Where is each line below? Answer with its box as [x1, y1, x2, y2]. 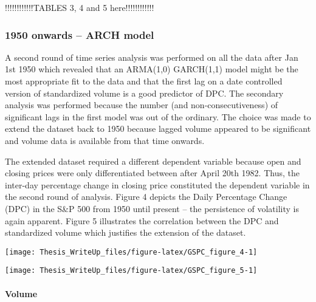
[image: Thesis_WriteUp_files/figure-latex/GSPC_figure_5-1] [5, 266, 258, 275]
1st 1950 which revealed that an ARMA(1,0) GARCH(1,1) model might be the [5, 63, 298, 75]
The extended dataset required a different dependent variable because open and [5, 154, 301, 167]
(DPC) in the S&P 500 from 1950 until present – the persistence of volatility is [5, 202, 300, 214]
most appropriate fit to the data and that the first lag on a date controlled [5, 75, 283, 87]
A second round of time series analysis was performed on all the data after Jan [5, 50, 298, 63]
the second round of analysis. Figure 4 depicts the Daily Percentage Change [5, 190, 287, 203]
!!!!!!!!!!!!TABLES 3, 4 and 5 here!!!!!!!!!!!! [5, 1, 154, 13]
